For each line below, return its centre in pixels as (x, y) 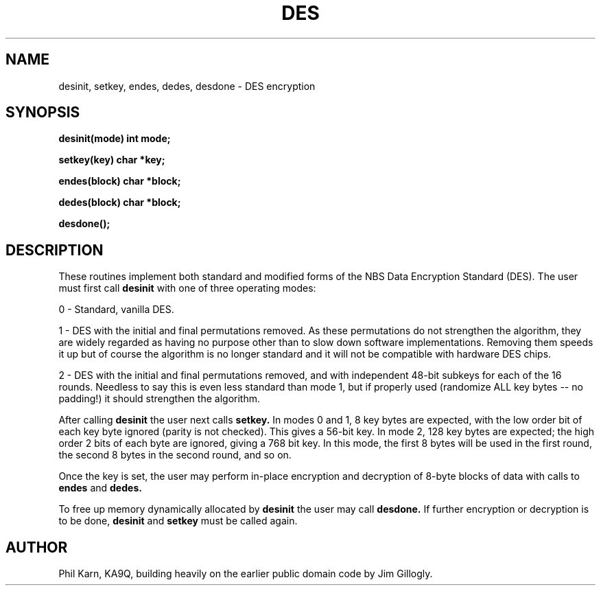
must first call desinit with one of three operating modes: (187, 288)
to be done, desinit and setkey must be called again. (178, 521)
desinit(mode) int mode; (115, 139)
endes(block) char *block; (120, 181)
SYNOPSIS (43, 113)
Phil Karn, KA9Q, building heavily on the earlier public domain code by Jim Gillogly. (246, 574)
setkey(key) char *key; (112, 160)
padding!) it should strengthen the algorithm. (159, 399)
